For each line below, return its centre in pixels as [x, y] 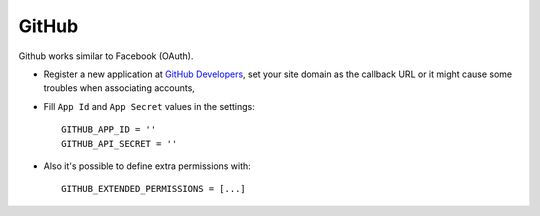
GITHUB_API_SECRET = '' [119, 143]
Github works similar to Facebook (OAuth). [106, 56]
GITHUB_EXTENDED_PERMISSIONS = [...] [154, 189]
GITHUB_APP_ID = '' [109, 129]
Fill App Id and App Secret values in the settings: [149, 106]
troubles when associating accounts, [119, 88]
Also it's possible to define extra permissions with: [147, 166]
